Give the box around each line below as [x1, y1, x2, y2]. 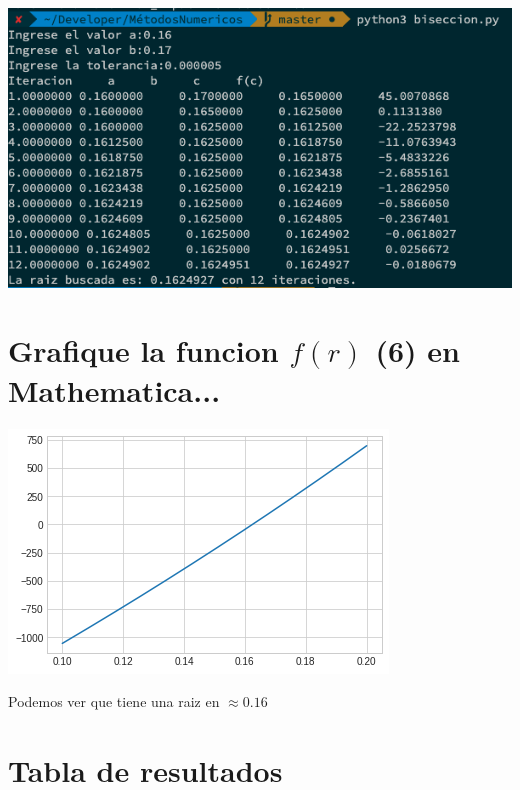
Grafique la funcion [8, 330, 279, 371]
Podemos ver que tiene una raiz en [8, 691, 220, 712]
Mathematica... [8, 369, 221, 410]
